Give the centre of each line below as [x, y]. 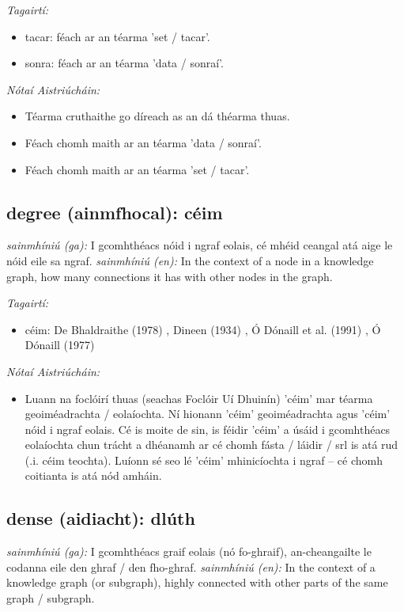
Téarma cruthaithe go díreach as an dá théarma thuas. [157, 116]
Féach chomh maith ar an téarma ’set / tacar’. [137, 169]
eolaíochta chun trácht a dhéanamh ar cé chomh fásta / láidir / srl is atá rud [211, 445]
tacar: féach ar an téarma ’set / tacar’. [117, 36]
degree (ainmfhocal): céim [115, 212]
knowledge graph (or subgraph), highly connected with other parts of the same [197, 582]
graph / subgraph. [51, 598]
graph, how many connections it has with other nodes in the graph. [170, 276]
